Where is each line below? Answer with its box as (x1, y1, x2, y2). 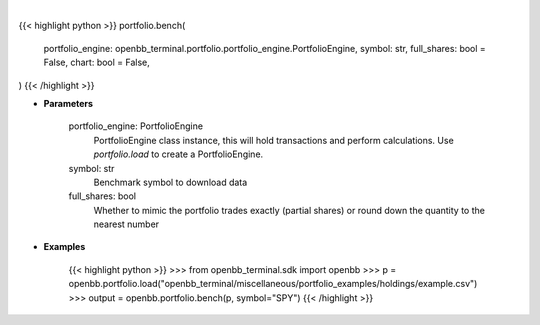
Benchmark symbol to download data (93, 176, 248, 188)
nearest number (93, 218, 160, 230)
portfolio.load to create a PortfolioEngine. (93, 148, 264, 160)
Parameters (43, 97, 94, 109)
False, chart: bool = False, (43, 56, 150, 69)
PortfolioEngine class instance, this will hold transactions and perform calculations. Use (93, 134, 454, 146)
